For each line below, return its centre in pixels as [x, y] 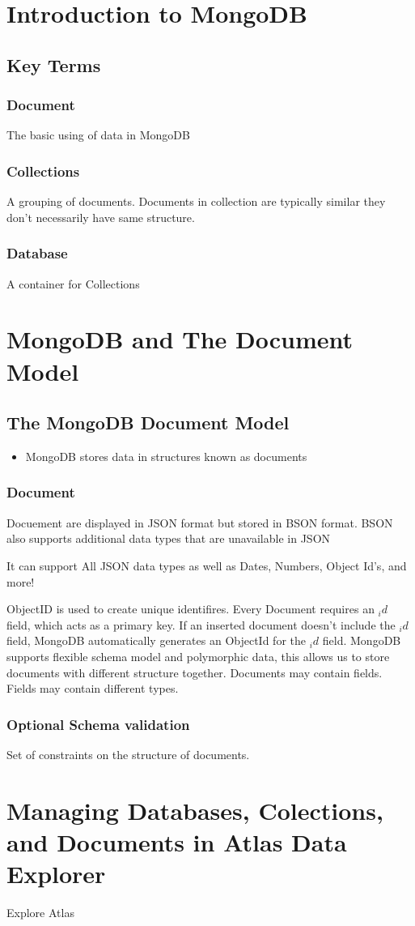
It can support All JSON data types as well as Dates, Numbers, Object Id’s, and [207, 565]
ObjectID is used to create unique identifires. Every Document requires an [191, 609]
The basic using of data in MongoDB [98, 135]
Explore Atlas [40, 913]
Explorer [56, 874]
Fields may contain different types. [93, 688]
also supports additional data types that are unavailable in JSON [169, 538]
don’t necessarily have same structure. [101, 217]
